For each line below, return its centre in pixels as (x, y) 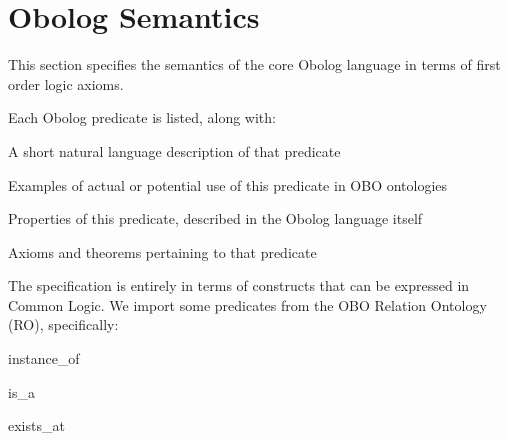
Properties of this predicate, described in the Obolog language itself (215, 218)
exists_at (36, 425)
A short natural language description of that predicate (174, 150)
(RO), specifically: (63, 324)
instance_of (44, 358)
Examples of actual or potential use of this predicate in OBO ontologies (228, 184)
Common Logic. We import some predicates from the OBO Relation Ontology (247, 304)
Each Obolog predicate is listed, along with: (142, 117)
